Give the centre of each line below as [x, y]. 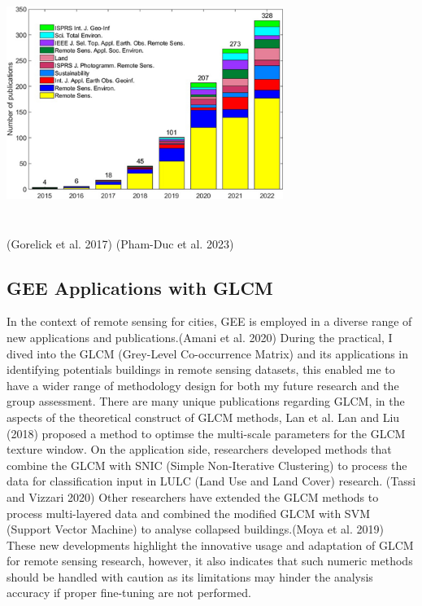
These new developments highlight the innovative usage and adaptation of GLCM [210, 545]
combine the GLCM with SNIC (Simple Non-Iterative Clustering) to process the [207, 465]
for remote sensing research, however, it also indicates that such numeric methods [210, 561]
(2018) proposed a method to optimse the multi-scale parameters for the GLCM [206, 433]
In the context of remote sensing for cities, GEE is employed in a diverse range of [209, 321]
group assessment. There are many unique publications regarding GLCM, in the [206, 401]
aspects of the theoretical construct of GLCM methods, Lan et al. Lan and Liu [203, 417]
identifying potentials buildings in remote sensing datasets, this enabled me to [201, 369]
